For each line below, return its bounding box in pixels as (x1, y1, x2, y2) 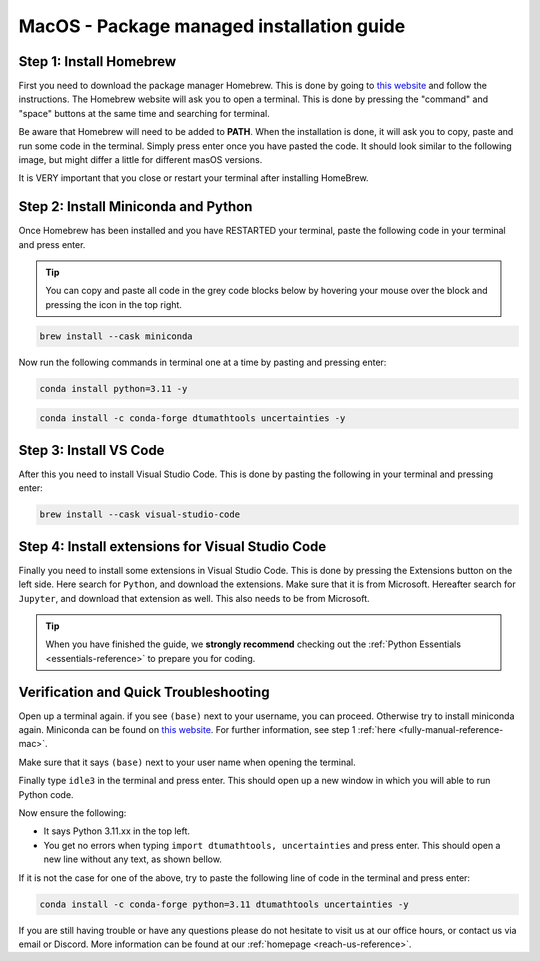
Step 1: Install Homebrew (18, 53, 177, 70)
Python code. (18, 788, 74, 800)
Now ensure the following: (18, 806, 127, 819)
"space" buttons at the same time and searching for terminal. (18, 107, 270, 119)
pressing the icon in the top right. (45, 298, 182, 310)
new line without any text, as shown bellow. (43, 853, 222, 865)
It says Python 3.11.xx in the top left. (43, 825, 190, 837)
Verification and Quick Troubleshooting (18, 683, 270, 700)
